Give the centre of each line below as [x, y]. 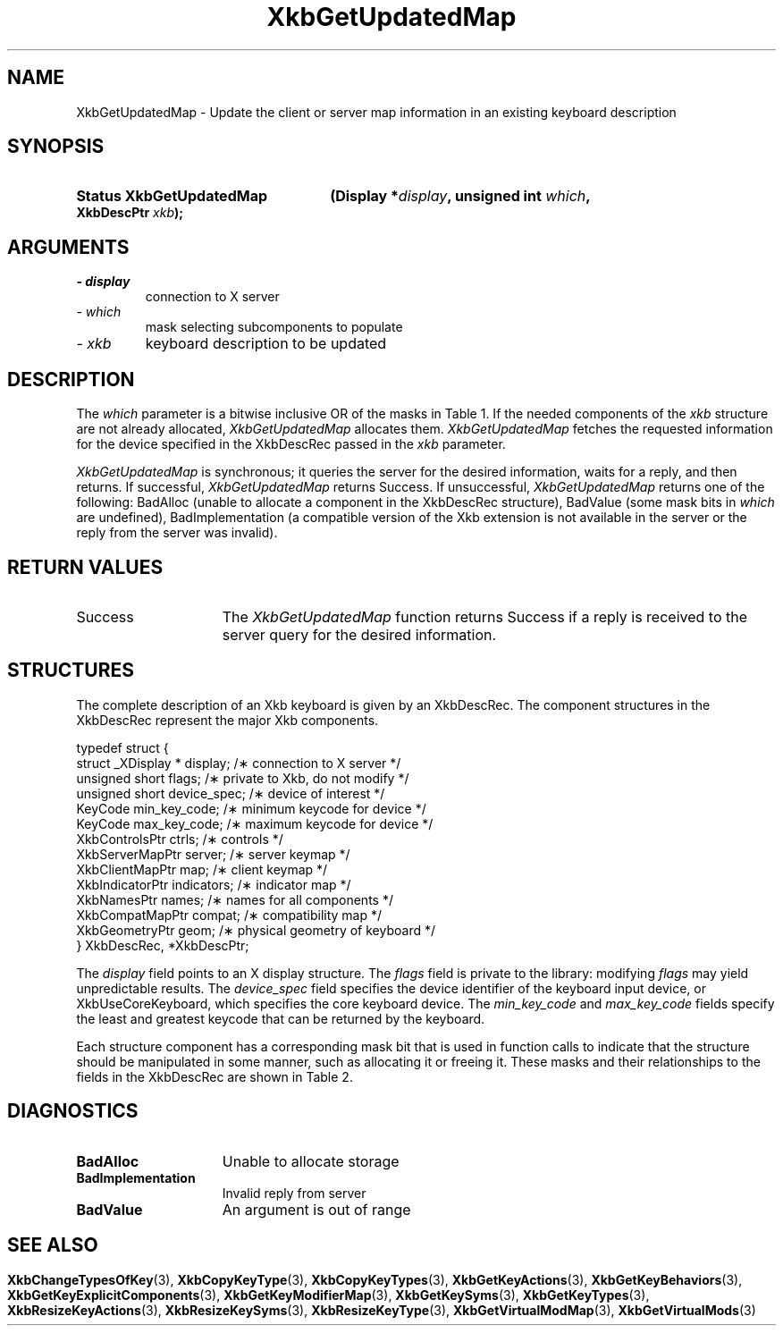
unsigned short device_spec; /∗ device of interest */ [231, 793]
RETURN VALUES [85, 567]
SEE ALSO [53, 1245]
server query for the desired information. [359, 634]
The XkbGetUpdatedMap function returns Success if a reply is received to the [484, 616]
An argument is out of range [316, 1209]
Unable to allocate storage [311, 1161]
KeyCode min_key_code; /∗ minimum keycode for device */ [251, 808]
